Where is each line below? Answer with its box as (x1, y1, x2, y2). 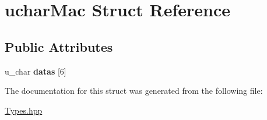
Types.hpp (5, 104, 43, 116)
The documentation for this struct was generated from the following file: (5, 84, 263, 97)
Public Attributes (5, 37, 113, 55)
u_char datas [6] (5, 65, 66, 77)
